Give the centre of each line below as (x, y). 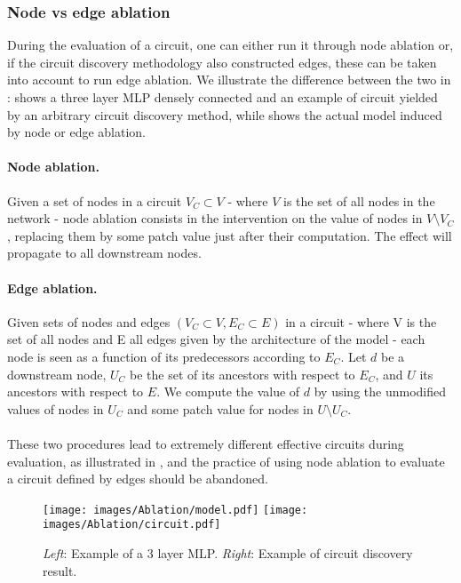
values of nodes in (56, 408)
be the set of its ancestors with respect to (242, 374)
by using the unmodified (380, 391)
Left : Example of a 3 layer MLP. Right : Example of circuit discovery (228, 553)
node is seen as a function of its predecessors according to (164, 356)
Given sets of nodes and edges (89, 321)
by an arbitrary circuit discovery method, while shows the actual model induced (225, 114)
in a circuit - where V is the (361, 321)
